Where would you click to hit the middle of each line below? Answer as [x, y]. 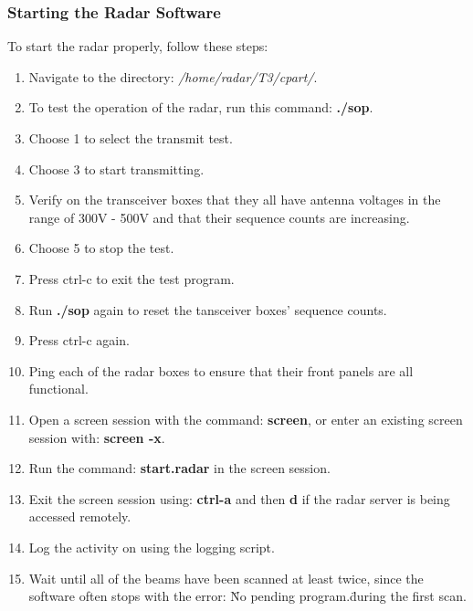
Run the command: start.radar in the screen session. [179, 468]
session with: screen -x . [97, 437]
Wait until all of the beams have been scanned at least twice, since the [226, 578]
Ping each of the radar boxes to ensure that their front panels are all [221, 370]
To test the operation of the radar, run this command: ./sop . [201, 107]
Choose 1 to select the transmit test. [131, 138]
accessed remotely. [80, 516]
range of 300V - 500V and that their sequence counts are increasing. [219, 217]
